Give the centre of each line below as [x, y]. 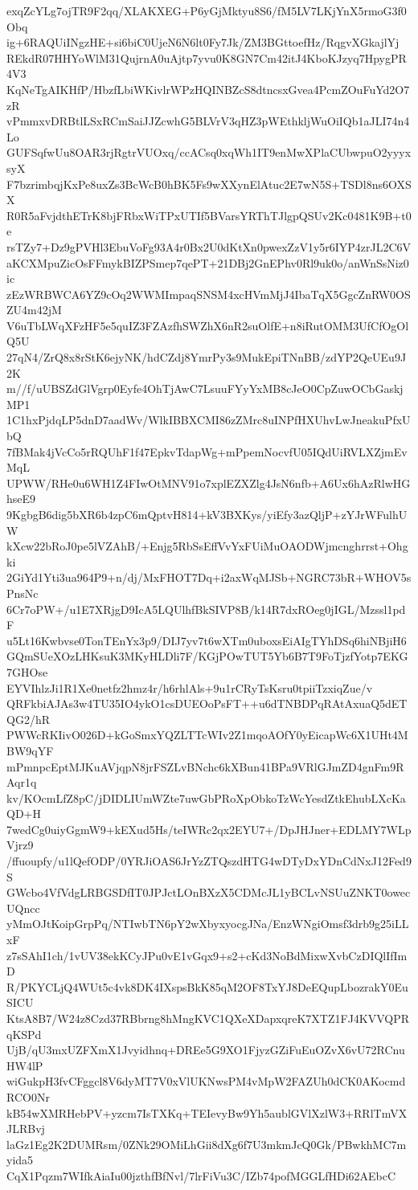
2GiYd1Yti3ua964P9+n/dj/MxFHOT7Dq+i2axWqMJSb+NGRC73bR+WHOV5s [209, 577]
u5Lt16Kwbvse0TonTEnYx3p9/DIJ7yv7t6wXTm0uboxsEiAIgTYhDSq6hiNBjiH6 [207, 640]
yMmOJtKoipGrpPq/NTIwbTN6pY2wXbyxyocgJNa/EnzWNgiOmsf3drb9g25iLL [208, 924]
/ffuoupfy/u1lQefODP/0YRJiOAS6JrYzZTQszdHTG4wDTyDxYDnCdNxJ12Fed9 [209, 861]
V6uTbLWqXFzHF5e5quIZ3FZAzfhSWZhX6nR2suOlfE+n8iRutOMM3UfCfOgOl [208, 325]
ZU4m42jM [34, 310]
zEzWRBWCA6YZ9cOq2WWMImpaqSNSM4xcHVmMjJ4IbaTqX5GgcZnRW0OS [209, 294]
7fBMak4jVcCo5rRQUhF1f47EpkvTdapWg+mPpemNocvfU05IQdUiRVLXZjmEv [207, 451]
